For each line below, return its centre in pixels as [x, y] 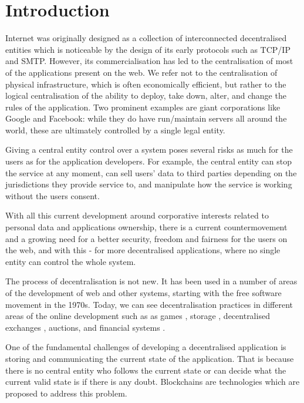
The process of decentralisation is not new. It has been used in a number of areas [151, 281]
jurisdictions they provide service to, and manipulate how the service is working [149, 184]
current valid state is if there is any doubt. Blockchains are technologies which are [153, 382]
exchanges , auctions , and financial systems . [85, 327]
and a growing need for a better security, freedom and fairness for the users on [146, 238]
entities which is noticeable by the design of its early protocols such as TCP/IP [148, 49]
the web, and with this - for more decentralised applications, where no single [143, 250]
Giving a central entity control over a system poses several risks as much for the [149, 150]
